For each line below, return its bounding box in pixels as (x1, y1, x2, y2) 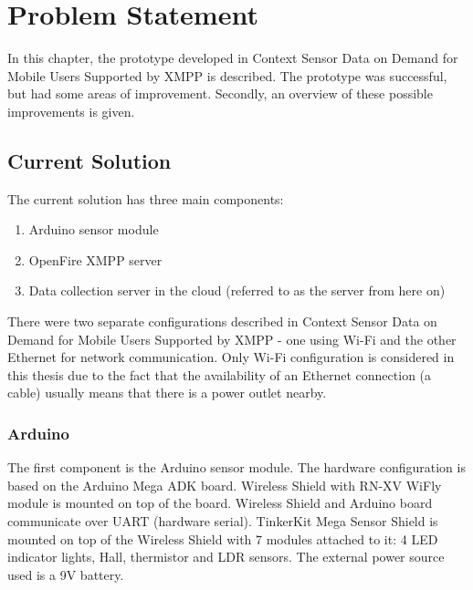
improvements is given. (7, 101, 135, 120)
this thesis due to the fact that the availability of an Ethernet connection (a (7, 365, 432, 384)
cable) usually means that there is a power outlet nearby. (7, 383, 327, 402)
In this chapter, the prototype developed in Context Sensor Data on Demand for (7, 48, 458, 67)
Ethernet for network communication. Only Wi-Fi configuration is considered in (7, 347, 455, 367)
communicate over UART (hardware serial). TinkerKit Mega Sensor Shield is (7, 512, 438, 531)
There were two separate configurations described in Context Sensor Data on (7, 312, 437, 331)
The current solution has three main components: (7, 189, 284, 208)
